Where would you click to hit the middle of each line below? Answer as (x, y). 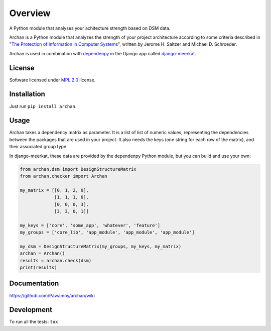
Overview (30, 13)
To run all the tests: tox (34, 322)
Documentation (34, 284)
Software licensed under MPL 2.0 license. (52, 80)
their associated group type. (38, 147)
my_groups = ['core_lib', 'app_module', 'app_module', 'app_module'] (107, 233)
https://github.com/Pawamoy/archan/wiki (52, 295)
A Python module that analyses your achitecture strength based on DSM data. (90, 28)
